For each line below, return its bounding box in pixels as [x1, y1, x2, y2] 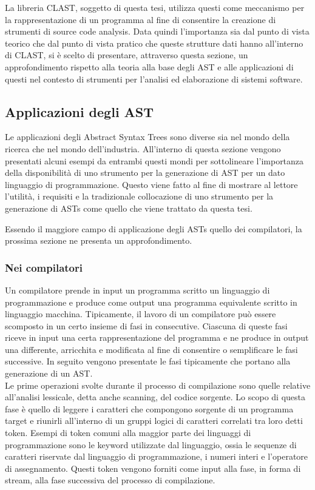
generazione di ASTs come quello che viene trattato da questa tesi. [5, 201, 252, 214]
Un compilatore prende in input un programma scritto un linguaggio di [5, 283, 270, 296]
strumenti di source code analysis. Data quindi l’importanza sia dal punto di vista [5, 25, 310, 38]
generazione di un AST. [5, 367, 93, 380]
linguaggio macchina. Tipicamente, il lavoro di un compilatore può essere [5, 307, 276, 320]
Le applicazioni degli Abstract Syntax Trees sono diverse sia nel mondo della [5, 130, 290, 143]
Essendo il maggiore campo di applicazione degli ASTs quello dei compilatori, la [5, 222, 302, 235]
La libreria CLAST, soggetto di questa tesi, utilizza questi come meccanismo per [5, 1, 305, 13]
